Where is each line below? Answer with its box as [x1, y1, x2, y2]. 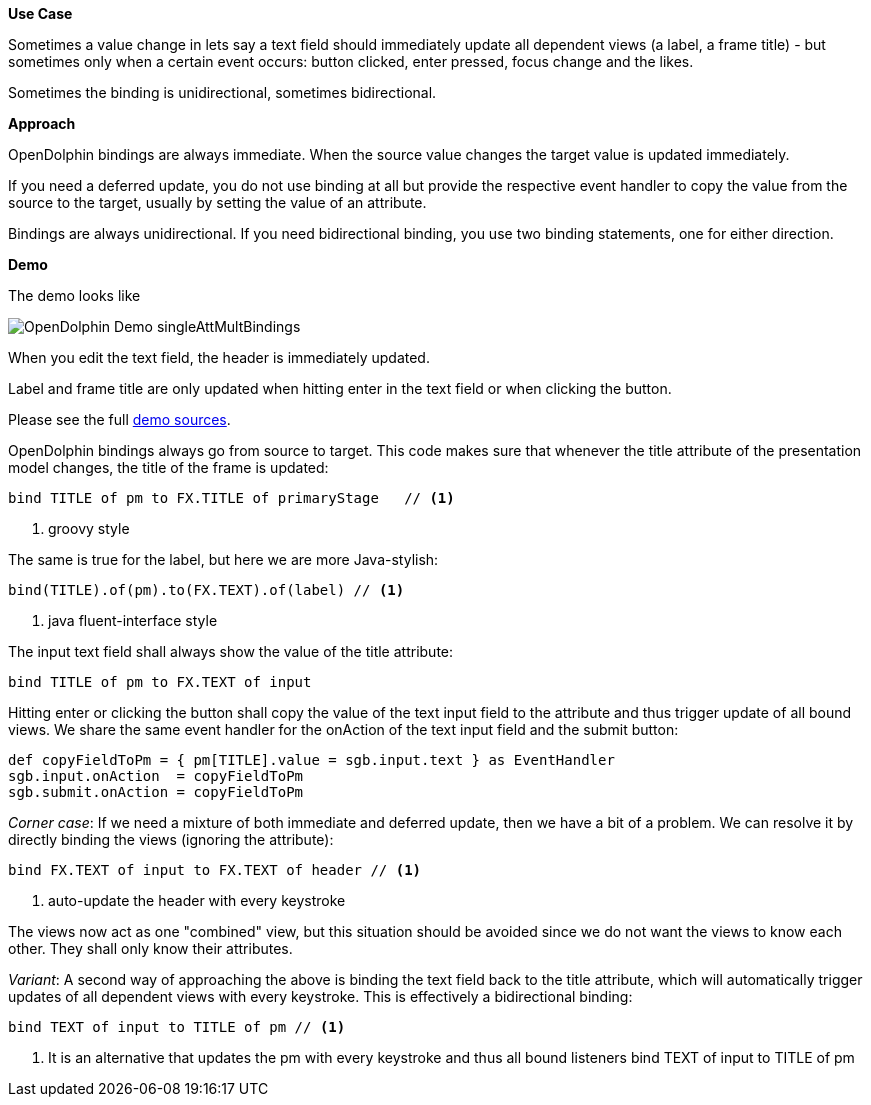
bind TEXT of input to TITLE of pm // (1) [8, 1019, 346, 1035]
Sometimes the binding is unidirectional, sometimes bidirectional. [8, 84, 437, 101]
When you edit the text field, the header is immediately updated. [8, 349, 430, 366]
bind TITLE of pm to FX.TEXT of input [8, 674, 312, 690]
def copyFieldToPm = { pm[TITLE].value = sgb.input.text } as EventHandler [8, 752, 615, 768]
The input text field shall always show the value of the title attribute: [8, 643, 454, 660]
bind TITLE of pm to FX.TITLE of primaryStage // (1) [8, 490, 455, 506]
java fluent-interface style [48, 612, 218, 629]
